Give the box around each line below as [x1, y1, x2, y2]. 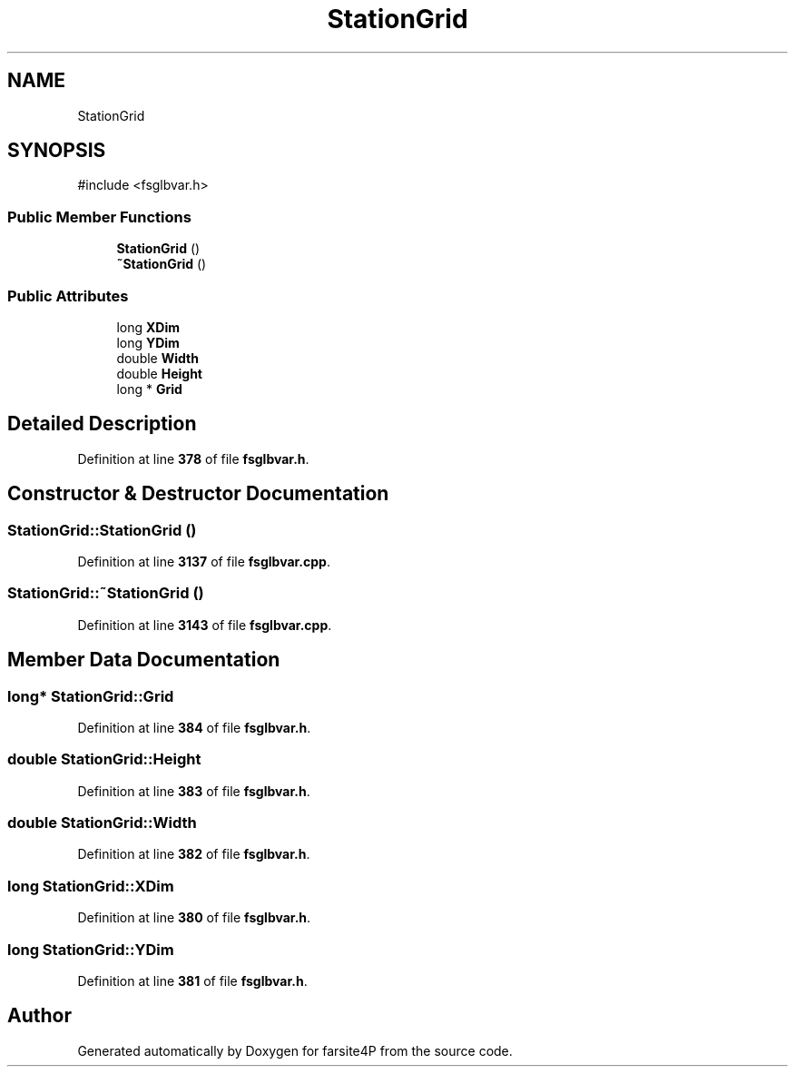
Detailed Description [7, 412, 197, 436]
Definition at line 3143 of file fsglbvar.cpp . [77, 616, 332, 633]
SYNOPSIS [7, 139, 106, 163]
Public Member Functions [7, 207, 191, 226]
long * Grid [116, 380, 182, 397]
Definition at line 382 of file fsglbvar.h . [77, 846, 310, 862]
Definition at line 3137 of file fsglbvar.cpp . [77, 554, 330, 569]
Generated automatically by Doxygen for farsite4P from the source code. [77, 1042, 513, 1059]
